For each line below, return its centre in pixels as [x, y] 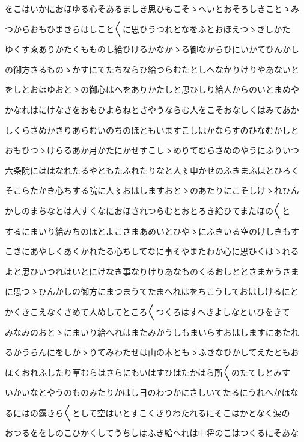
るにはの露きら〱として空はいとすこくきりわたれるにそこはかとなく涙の [147, 412]
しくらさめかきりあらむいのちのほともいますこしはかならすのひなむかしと [152, 130]
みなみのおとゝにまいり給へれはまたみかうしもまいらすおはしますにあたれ [152, 332]
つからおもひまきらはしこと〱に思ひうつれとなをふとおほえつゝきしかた [148, 29]
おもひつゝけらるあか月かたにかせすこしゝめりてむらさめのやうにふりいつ [152, 150]
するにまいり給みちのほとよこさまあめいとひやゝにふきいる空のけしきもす [152, 231]
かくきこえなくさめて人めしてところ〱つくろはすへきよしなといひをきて [147, 311]
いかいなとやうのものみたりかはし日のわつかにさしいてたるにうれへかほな [152, 392]
